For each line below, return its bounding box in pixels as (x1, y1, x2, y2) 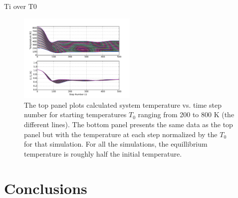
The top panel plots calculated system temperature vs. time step (24, 99, 222, 110)
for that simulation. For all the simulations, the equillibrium (24, 139, 208, 149)
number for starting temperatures (24, 109, 127, 120)
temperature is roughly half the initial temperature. (24, 148, 182, 159)
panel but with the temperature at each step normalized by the (24, 129, 218, 139)
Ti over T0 (4, 1, 37, 11)
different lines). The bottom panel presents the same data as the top (24, 119, 233, 129)
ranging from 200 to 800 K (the (138, 109, 235, 120)
